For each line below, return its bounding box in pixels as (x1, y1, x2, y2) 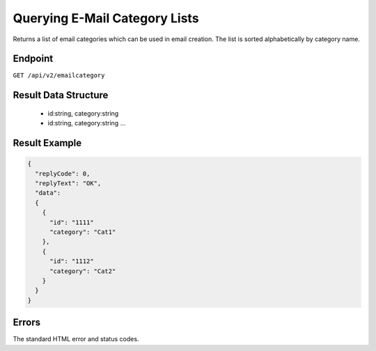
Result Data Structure (13, 89, 109, 101)
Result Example (13, 137, 82, 149)
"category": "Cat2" (49, 267, 116, 275)
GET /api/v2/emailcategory (13, 72, 105, 79)
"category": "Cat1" (49, 228, 116, 236)
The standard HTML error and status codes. (13, 335, 139, 343)
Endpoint (13, 53, 54, 65)
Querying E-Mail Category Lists (13, 10, 199, 26)
